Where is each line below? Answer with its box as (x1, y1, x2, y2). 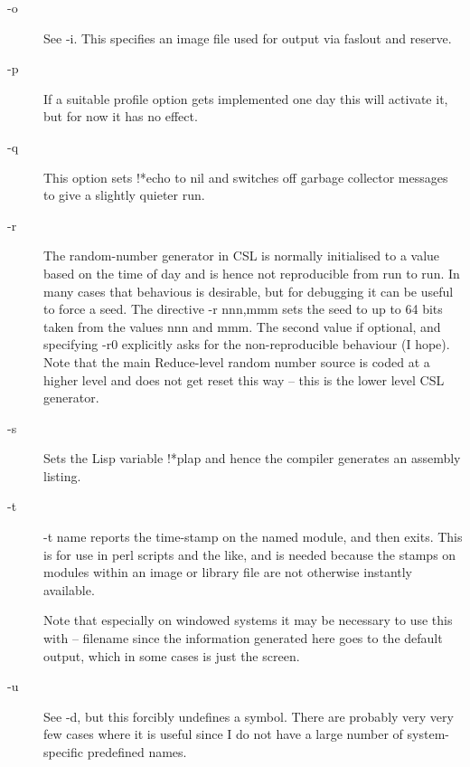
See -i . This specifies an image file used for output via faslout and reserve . (43, 28, 452, 47)
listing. (43, 466, 81, 485)
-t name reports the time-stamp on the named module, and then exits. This (43, 527, 463, 546)
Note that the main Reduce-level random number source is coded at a (43, 352, 430, 371)
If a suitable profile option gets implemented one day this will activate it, (43, 89, 448, 108)
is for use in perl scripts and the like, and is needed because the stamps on (43, 544, 456, 563)
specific (43, 743, 84, 761)
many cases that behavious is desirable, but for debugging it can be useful (43, 281, 454, 300)
